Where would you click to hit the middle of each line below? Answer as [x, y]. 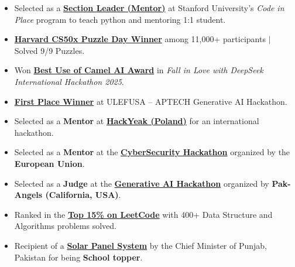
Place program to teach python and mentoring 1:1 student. [120, 19]
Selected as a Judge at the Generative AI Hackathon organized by [142, 183]
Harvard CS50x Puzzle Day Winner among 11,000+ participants [140, 39]
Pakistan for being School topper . [78, 257]
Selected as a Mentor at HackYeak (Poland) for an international [137, 121]
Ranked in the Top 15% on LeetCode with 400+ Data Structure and [143, 214]
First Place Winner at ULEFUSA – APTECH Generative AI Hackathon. [151, 101]
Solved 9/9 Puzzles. [49, 50]
